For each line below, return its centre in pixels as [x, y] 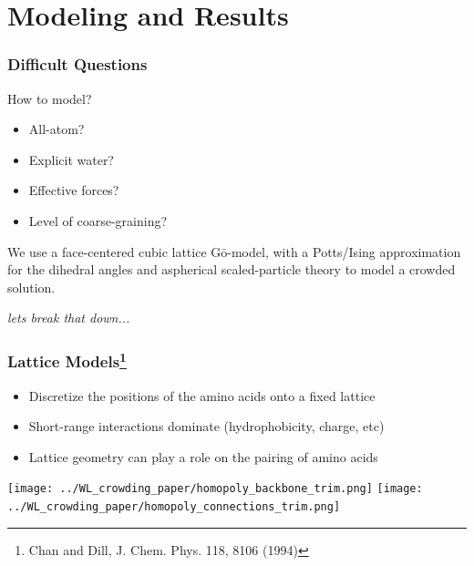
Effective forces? [74, 190]
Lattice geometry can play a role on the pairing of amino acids [203, 456]
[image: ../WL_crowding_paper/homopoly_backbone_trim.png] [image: [215, 489]
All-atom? [57, 129]
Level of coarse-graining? [98, 220]
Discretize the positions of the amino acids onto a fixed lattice [202, 395]
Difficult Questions [77, 64]
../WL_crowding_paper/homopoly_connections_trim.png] [174, 507]
